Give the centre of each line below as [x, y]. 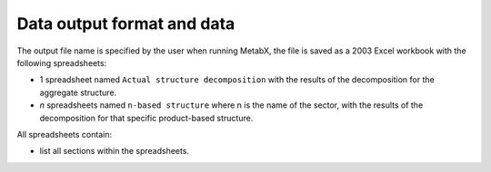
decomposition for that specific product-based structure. [146, 118]
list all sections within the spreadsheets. [115, 151]
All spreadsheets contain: [65, 134]
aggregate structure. [78, 92]
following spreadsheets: [62, 62]
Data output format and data [126, 24]
